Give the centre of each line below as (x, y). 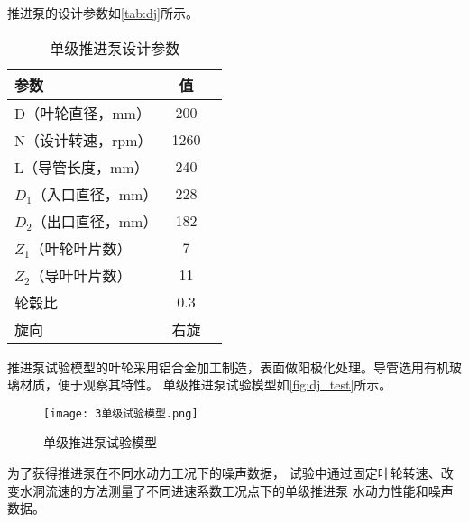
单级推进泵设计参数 (115, 48)
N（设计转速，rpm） (83, 140)
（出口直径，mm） (95, 221)
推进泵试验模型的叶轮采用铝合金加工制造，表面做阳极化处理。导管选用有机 (228, 366)
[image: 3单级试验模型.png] (121, 413)
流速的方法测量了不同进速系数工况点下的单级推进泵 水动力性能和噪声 (249, 490)
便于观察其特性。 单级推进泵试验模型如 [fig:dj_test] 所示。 (225, 385)
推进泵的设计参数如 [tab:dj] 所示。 (103, 13)
